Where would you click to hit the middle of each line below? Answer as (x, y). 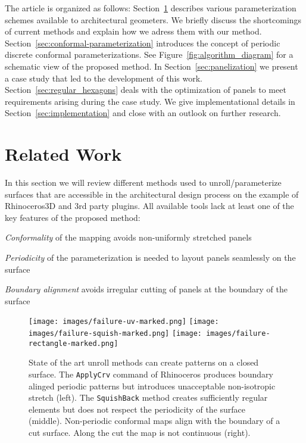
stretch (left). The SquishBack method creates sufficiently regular (148, 397)
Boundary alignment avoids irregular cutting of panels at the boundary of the (146, 289)
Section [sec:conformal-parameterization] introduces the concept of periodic (143, 43)
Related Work (63, 154)
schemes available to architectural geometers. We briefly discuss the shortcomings (153, 19)
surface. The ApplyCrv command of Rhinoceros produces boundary (151, 374)
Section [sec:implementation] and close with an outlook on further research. (143, 113)
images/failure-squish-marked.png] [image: (115, 334)
